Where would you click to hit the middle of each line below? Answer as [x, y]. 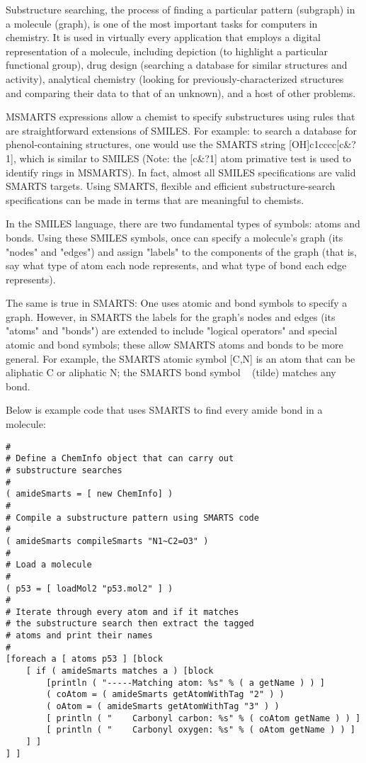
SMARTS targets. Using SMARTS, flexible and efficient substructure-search [171, 186]
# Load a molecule [49, 565]
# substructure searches [64, 470]
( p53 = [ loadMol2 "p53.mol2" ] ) [90, 588]
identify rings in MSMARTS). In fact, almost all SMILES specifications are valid [181, 172]
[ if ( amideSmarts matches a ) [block [120, 671]
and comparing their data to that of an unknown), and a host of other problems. [181, 92]
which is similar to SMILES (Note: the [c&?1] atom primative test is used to [185, 158]
